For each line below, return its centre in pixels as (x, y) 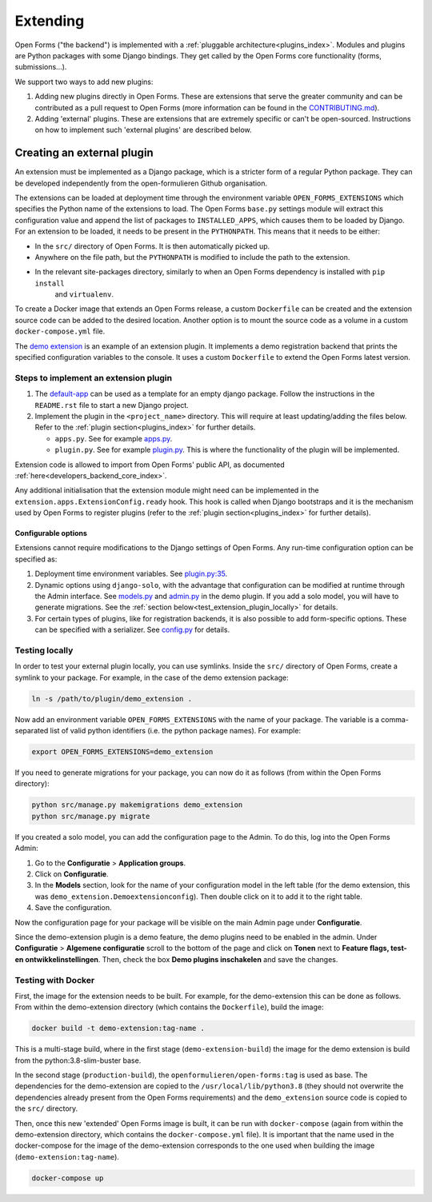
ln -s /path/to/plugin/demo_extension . (112, 699)
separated (32, 731)
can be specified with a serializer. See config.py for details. (132, 630)
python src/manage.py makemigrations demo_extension (137, 805)
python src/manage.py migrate (91, 816)
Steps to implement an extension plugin (93, 377)
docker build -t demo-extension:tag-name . (118, 1028)
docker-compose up (68, 1178)
